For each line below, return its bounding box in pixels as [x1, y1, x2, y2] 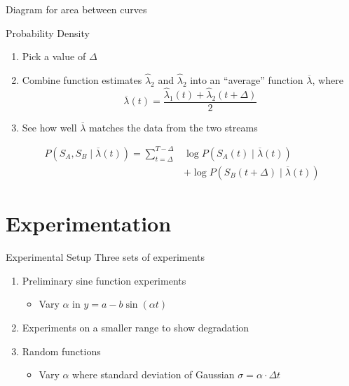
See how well [22, 120, 77, 134]
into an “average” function [190, 73, 303, 87]
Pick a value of [22, 49, 86, 64]
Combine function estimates [22, 73, 142, 87]
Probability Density [6, 25, 90, 40]
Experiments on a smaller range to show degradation [22, 320, 249, 334]
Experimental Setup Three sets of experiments [6, 250, 205, 264]
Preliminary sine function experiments [22, 273, 186, 287]
